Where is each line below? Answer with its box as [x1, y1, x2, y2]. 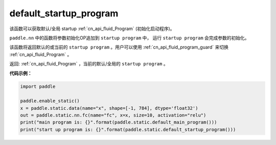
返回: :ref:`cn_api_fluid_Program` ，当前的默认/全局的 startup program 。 [9, 61, 168, 67]
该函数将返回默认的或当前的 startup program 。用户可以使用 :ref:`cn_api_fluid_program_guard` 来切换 [9, 44, 228, 51]
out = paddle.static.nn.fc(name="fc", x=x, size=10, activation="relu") [20, 112, 206, 118]
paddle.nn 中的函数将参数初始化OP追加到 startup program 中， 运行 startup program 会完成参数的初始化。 [9, 35, 250, 41]
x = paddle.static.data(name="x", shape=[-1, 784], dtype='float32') [20, 105, 198, 111]
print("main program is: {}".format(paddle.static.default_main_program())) [20, 119, 217, 125]
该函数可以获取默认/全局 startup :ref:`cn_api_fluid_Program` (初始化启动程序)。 [9, 26, 175, 32]
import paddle [20, 84, 56, 89]
